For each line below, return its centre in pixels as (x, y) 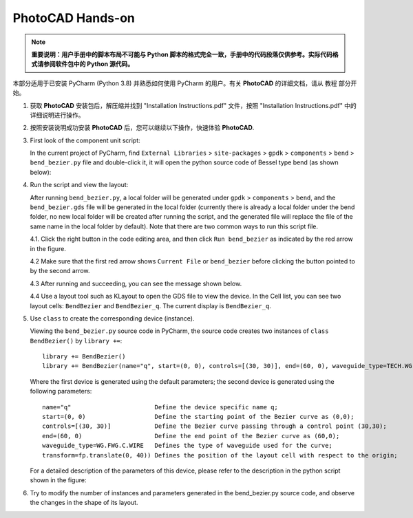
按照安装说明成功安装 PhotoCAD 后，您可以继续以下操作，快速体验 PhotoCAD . (142, 128)
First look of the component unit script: (85, 140)
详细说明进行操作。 (57, 115)
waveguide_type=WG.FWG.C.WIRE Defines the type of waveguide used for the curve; (188, 446)
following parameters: (61, 391)
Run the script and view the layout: (79, 185)
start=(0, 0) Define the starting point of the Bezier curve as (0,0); (198, 417)
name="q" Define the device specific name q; (160, 407)
